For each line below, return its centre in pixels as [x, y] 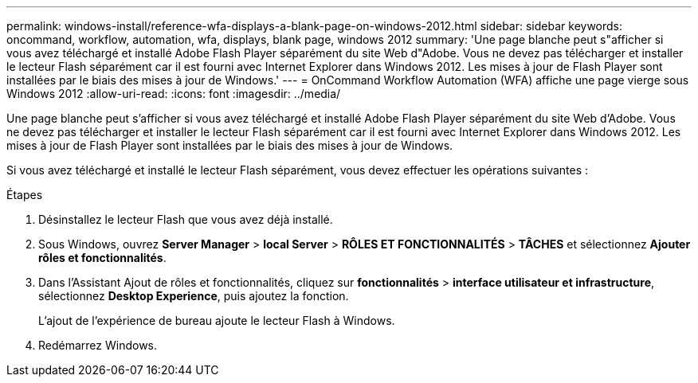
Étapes [25, 195]
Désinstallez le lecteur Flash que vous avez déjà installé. [186, 219]
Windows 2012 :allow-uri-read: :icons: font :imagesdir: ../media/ [174, 94]
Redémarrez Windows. [98, 345]
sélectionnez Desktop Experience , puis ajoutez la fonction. [194, 296]
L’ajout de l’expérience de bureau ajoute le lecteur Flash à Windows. [217, 320]
